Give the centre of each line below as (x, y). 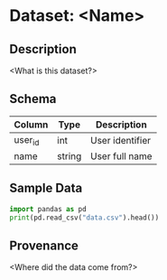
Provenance (44, 245)
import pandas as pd (48, 209)
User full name (121, 156)
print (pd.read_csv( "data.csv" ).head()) (84, 218)
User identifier (121, 141)
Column (31, 125)
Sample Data (46, 188)
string (70, 156)
